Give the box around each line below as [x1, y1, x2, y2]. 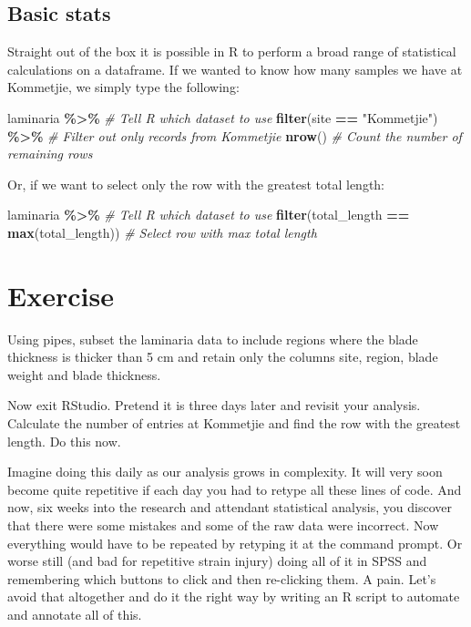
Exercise [7, 276, 114, 313]
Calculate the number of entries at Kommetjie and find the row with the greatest [7, 414, 461, 433]
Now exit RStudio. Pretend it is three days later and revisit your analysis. [7, 396, 421, 415]
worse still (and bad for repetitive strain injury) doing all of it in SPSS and [7, 551, 427, 570]
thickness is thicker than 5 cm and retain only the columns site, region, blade [7, 347, 438, 366]
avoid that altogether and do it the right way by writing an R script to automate [7, 587, 460, 606]
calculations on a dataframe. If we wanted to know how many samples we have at [7, 59, 463, 78]
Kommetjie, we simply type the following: [7, 77, 240, 97]
